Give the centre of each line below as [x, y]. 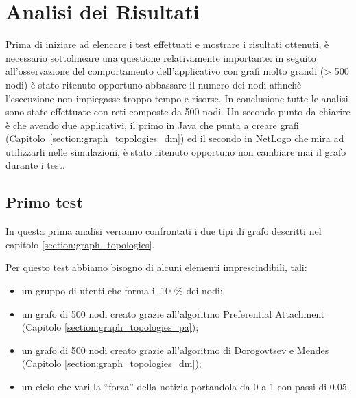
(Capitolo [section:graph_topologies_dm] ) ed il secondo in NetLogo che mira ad [175, 138]
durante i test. [35, 165]
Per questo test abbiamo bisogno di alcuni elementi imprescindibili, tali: [156, 267]
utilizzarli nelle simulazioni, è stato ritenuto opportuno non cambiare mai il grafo [176, 151]
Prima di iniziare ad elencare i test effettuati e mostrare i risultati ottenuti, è [167, 44]
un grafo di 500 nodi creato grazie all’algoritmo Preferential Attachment [173, 313]
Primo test [44, 202]
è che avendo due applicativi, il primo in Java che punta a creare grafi [152, 125]
